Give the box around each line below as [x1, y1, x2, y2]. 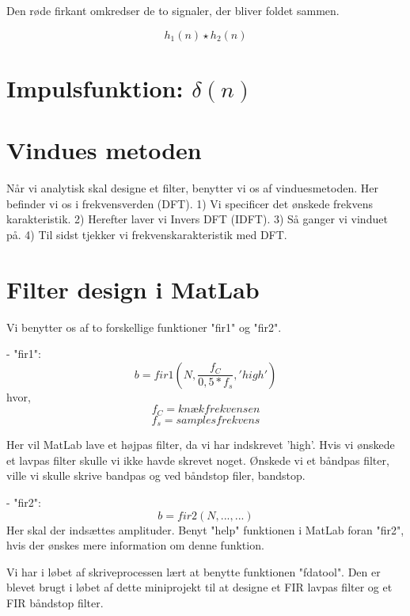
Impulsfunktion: [6, 71, 184, 104]
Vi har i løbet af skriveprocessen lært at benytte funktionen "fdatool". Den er [6, 563, 381, 580]
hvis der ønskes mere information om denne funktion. [6, 537, 264, 553]
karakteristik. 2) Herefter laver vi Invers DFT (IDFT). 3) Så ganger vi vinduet [6, 211, 388, 227]
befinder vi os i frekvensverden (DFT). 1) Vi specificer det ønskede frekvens [6, 195, 373, 211]
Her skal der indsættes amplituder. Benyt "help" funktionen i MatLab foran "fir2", [6, 521, 404, 538]
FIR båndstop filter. [6, 595, 104, 611]
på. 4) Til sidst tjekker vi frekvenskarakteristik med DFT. [6, 226, 287, 242]
